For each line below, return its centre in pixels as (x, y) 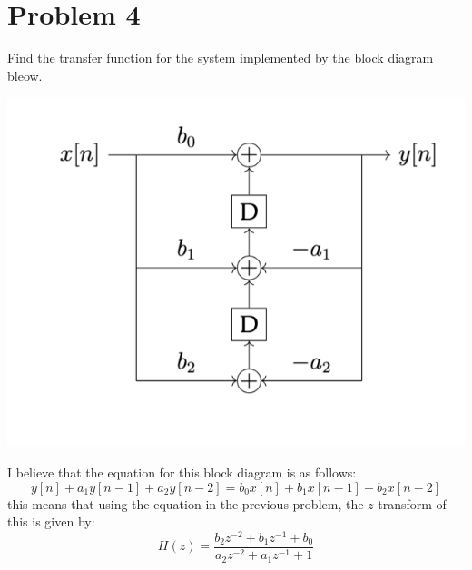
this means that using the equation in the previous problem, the (186, 503)
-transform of (410, 503)
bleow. (25, 75)
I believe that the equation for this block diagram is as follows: (182, 472)
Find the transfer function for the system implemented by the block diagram (221, 58)
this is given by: (51, 521)
